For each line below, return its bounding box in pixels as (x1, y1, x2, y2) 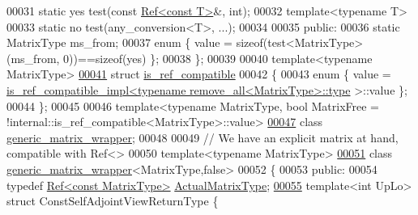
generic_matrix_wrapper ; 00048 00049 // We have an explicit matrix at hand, (6, 129, 399, 145)
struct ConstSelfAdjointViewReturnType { (6, 192, 219, 209)
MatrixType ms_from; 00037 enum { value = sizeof (6, 34, 263, 51)
